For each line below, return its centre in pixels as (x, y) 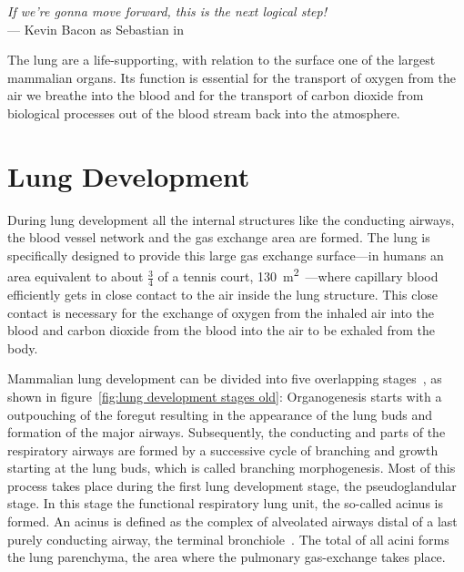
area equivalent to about (76, 276)
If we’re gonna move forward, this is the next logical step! (167, 11)
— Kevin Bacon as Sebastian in (96, 29)
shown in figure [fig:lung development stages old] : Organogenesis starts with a (225, 396)
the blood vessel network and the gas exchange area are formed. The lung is (219, 237)
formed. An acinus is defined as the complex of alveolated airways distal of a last (232, 521)
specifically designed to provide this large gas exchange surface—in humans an (226, 255)
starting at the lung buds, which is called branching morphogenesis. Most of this (232, 468)
